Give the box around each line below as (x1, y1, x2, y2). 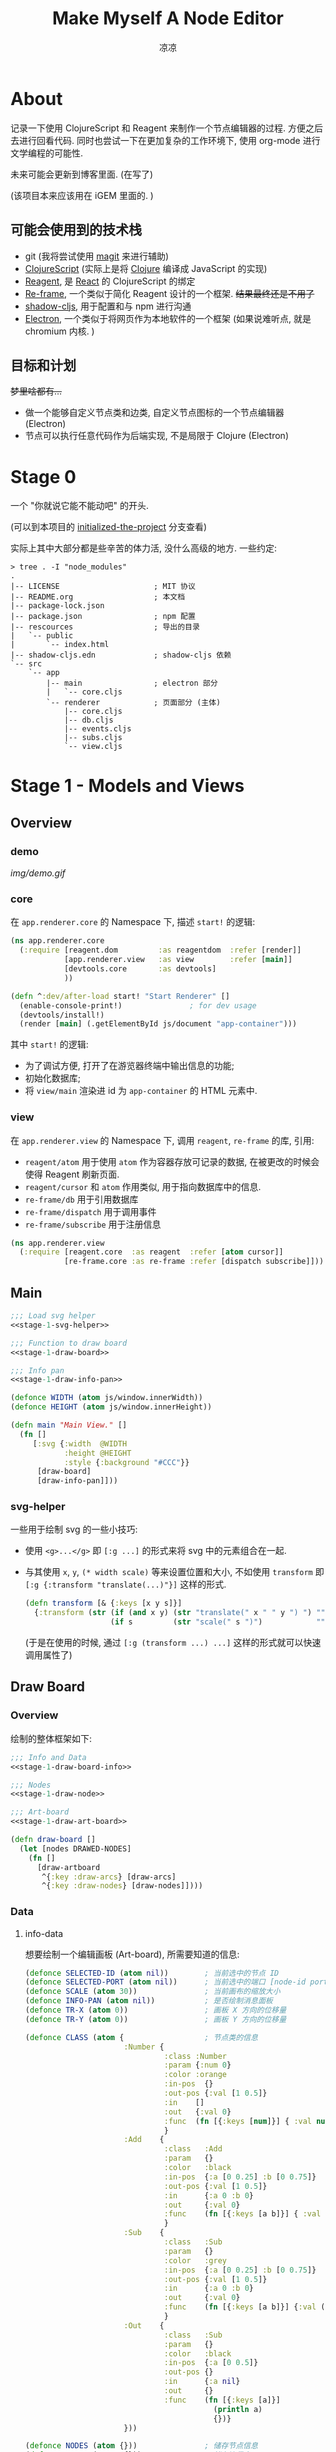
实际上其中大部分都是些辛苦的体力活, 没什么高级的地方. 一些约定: (10, 542, 277, 554)
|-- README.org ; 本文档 (10, 592, 186, 602)
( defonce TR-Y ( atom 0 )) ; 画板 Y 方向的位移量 (24, 2014, 287, 2024)
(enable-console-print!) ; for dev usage (19, 1000, 257, 1011)
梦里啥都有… (10, 385, 63, 397)
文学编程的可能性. (10, 147, 84, 159)
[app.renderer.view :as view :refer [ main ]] (63, 955, 293, 965)
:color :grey (163, 2255, 227, 2266)
